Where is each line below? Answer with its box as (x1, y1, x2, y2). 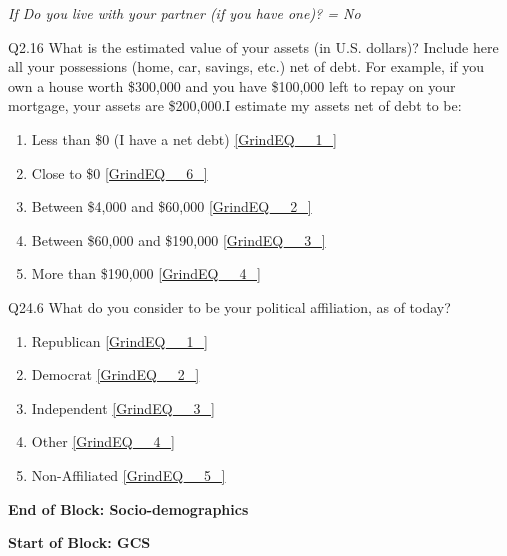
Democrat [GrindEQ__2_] (31, 364, 200, 385)
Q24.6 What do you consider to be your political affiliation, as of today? (8, 296, 451, 317)
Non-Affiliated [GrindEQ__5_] (31, 464, 226, 485)
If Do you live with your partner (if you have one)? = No (8, 3, 361, 23)
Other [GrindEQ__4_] (31, 431, 175, 452)
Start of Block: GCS (8, 532, 151, 553)
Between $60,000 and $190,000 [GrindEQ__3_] (31, 229, 326, 250)
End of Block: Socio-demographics (8, 498, 249, 519)
